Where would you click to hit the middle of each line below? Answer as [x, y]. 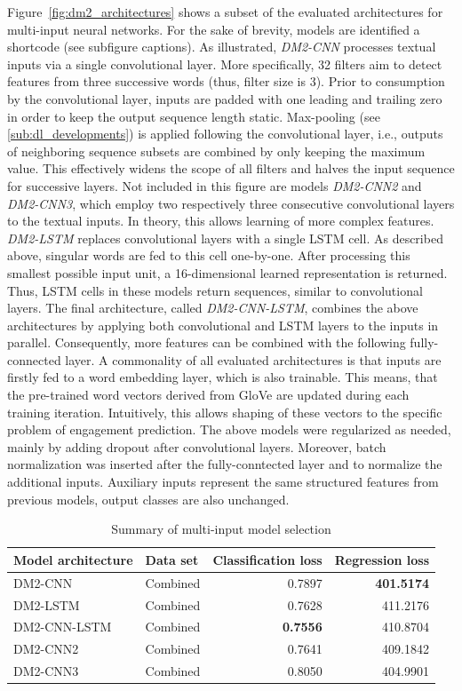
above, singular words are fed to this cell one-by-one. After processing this [209, 255]
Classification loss [267, 559]
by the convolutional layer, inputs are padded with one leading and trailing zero [225, 98]
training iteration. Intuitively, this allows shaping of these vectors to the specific [225, 412]
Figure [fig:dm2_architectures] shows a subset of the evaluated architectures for [225, 12]
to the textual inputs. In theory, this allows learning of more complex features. [221, 221]
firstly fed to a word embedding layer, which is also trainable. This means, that [223, 377]
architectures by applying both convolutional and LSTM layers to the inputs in [223, 325]
